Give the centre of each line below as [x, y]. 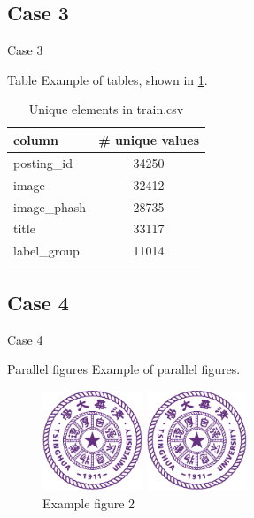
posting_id [43, 162]
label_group [46, 251]
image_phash [50, 206]
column [36, 139]
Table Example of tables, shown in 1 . [108, 79]
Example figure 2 [89, 503]
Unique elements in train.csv [106, 109]
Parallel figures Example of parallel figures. [124, 369]
